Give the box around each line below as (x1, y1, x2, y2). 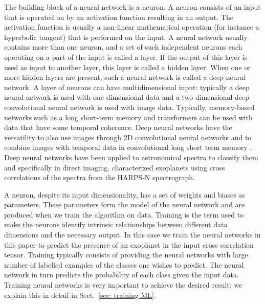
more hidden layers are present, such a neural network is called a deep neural (4, 72, 246, 82)
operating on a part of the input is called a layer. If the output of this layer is (4, 51, 248, 62)
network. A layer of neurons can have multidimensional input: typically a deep (4, 81, 250, 92)
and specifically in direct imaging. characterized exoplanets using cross (4, 162, 225, 172)
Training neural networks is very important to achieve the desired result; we (4, 279, 242, 290)
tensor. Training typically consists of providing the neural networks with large (4, 249, 248, 260)
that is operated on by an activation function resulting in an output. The (4, 11, 233, 22)
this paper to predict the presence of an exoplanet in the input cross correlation (4, 239, 254, 250)
